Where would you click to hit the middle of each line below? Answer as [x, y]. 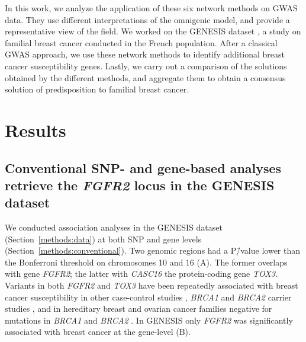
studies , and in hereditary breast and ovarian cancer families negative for [138, 309]
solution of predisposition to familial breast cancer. [97, 89]
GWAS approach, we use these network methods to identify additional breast [145, 54]
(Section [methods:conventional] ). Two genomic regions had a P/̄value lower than [153, 250]
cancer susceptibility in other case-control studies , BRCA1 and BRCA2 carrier [148, 297]
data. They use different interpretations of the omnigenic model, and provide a [147, 19]
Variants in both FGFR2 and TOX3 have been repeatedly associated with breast [152, 285]
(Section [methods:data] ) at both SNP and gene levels [103, 239]
